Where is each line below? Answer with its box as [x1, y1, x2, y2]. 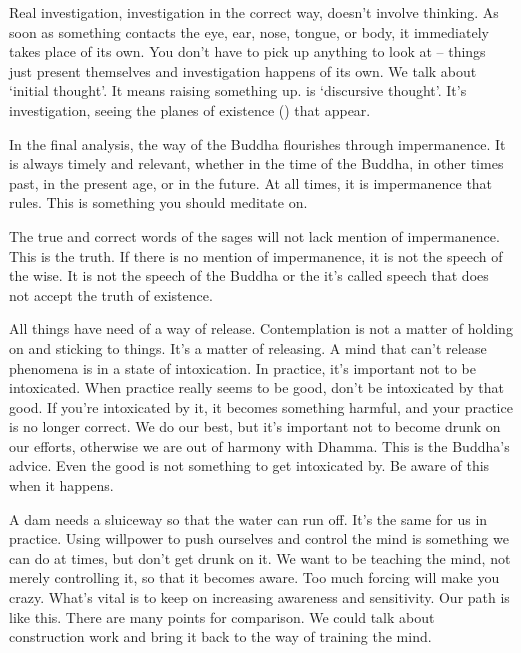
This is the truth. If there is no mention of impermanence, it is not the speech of [9, 245, 503, 266]
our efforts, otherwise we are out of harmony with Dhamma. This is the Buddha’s [9, 435, 510, 456]
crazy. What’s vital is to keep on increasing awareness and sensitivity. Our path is [9, 587, 510, 608]
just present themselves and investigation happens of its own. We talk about [9, 60, 477, 81]
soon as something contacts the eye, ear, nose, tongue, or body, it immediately [9, 21, 489, 42]
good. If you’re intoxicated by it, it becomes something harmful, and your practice [9, 396, 513, 417]
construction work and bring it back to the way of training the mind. [9, 626, 432, 647]
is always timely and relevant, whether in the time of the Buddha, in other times [9, 153, 504, 174]
